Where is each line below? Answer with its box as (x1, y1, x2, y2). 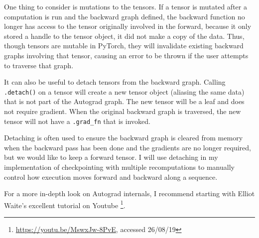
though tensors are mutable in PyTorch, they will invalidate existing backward (4, 40, 244, 51)
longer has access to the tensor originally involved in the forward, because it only (4, 21, 252, 31)
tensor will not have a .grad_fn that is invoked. (4, 116, 150, 126)
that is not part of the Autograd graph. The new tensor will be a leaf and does (4, 96, 245, 107)
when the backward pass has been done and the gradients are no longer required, (4, 142, 251, 152)
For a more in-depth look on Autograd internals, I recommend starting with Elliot (4, 188, 255, 199)
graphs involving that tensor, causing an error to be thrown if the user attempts (4, 50, 249, 60)
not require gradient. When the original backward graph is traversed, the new (4, 106, 241, 116)
